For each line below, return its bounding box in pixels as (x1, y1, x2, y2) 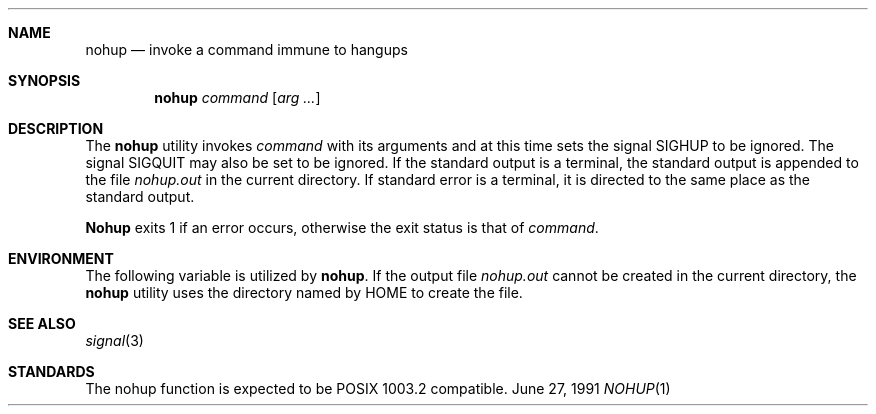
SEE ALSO (8, 315, 76, 332)
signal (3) (85, 332, 144, 349)
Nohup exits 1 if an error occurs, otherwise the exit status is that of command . (85, 219, 599, 236)
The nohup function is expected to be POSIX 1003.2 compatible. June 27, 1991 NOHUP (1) (85, 380, 671, 397)
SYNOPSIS (8, 72, 81, 89)
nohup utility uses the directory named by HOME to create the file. (85, 284, 523, 301)
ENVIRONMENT (8, 250, 114, 267)
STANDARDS (8, 363, 95, 380)
